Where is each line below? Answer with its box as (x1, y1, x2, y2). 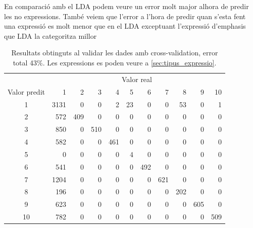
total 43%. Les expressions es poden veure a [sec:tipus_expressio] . (13, 57, 217, 67)
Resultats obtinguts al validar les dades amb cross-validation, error (11, 47, 218, 58)
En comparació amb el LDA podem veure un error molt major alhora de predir (4, 1, 249, 11)
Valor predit (8, 86, 45, 97)
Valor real (122, 73, 152, 84)
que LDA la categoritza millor (4, 30, 97, 41)
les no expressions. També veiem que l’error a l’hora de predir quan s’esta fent (4, 11, 246, 21)
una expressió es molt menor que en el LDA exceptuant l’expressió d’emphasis (4, 21, 246, 31)
